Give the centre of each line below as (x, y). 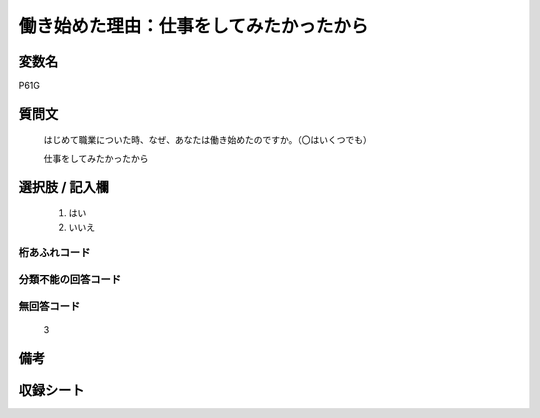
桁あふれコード (54, 253)
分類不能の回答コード (70, 279)
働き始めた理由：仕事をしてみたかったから (193, 26)
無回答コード (49, 306)
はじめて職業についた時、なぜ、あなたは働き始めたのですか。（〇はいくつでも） (207, 140)
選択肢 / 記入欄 (64, 186)
